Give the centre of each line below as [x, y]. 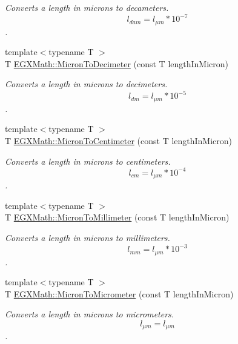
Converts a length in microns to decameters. [87, 7]
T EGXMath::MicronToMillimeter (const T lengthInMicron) [117, 217]
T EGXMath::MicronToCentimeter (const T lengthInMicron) [119, 141]
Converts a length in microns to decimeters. [86, 84]
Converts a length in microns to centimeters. [88, 161]
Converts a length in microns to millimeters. [88, 237]
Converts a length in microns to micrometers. [90, 314]
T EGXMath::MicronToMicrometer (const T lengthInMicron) [119, 293]
